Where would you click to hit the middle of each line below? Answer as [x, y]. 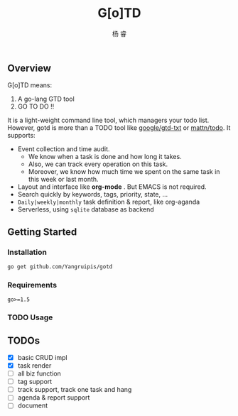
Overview [29, 68]
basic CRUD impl [42, 357]
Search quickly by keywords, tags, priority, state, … [93, 195]
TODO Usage [30, 317]
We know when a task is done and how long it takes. [105, 157]
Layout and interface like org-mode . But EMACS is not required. [112, 187]
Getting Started [42, 232]
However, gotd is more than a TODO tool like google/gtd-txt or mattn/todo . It [119, 128]
